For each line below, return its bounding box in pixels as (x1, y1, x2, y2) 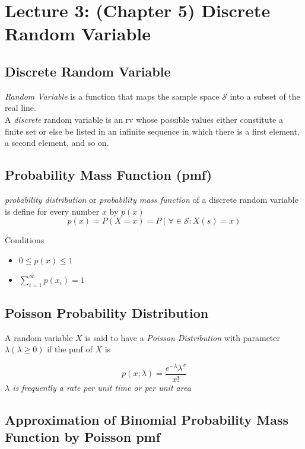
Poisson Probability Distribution (5, 303, 209, 321)
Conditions (5, 234, 45, 246)
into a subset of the (230, 90, 300, 102)
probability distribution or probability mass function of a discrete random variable (5, 193, 298, 205)
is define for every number (5, 205, 100, 217)
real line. (5, 101, 36, 114)
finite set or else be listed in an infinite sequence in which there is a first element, (5, 125, 300, 137)
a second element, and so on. (5, 136, 109, 149)
